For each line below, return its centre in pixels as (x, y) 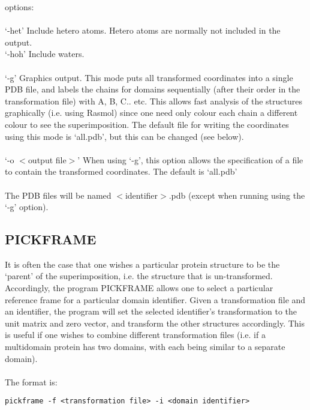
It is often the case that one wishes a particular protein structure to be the (142, 264)
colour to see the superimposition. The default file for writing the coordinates (147, 124)
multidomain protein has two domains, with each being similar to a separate (145, 347)
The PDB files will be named (58, 195)
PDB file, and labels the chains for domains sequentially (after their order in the (153, 89)
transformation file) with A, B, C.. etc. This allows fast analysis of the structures (154, 101)
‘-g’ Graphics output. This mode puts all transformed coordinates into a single (149, 77)
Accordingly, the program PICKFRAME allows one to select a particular (139, 288)
